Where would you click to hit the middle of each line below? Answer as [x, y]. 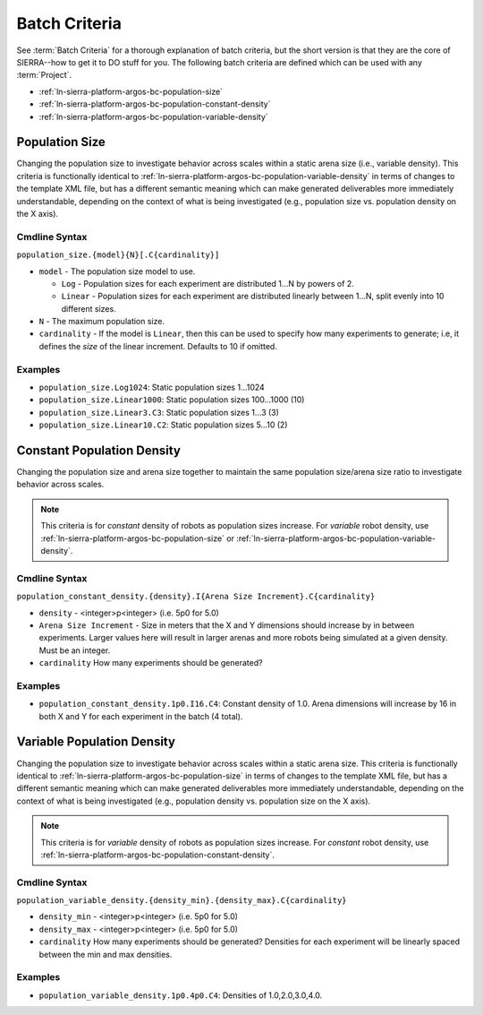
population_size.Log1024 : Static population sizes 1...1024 [152, 387]
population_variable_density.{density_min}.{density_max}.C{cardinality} [182, 901]
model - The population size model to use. [117, 271]
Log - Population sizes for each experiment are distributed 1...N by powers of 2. [208, 283]
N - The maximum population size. [102, 322]
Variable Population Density [96, 742]
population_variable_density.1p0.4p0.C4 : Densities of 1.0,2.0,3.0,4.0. [181, 995]
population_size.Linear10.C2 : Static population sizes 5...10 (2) [163, 425]
